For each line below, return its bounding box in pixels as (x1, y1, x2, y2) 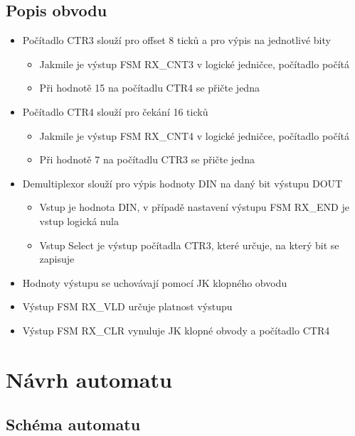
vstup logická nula (39, 213, 119, 228)
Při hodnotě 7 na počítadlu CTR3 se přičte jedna (39, 152, 255, 167)
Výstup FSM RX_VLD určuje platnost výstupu (22, 299, 233, 314)
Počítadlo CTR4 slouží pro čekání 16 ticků (22, 104, 208, 119)
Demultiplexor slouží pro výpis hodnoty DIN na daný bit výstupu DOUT (22, 175, 343, 190)
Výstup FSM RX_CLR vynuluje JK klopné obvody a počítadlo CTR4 (22, 322, 330, 337)
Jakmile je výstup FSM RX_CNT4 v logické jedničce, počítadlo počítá (39, 128, 350, 143)
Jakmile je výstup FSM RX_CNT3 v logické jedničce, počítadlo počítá (39, 56, 350, 71)
